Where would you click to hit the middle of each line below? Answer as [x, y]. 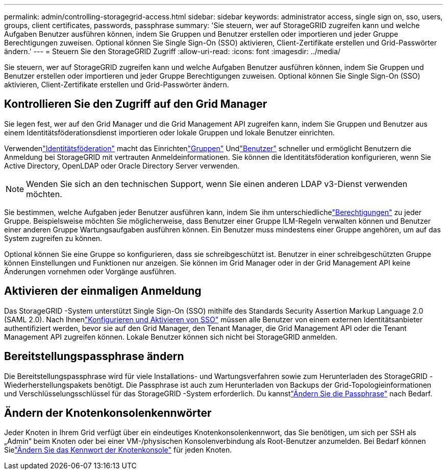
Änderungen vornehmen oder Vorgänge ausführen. [90, 271]
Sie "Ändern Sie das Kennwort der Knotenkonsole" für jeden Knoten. [118, 450]
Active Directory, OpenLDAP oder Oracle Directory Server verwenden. [122, 165]
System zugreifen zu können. [53, 238]
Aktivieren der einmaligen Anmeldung [103, 291]
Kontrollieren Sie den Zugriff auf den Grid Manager [136, 104]
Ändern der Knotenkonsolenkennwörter [108, 413]
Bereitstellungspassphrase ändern [94, 357]
